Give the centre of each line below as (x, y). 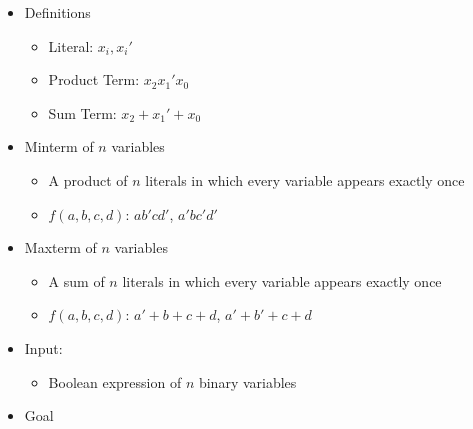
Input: (43, 347)
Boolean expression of (115, 381)
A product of (88, 179)
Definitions (57, 12)
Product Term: (94, 79)
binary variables (247, 381)
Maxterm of (60, 247)
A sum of (76, 280)
